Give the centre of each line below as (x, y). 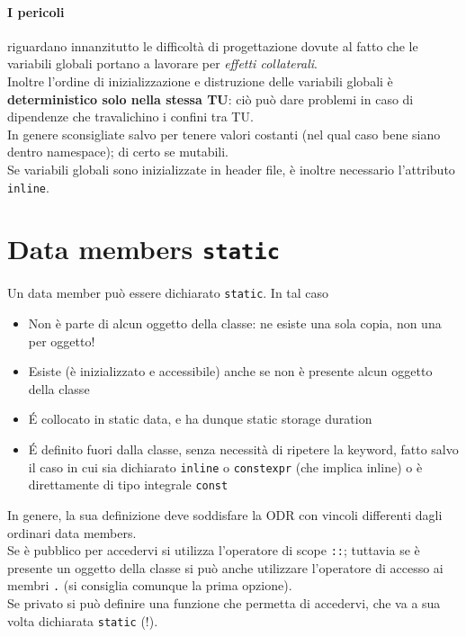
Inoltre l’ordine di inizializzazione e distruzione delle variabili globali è (200, 81)
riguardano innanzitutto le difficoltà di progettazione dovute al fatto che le (213, 45)
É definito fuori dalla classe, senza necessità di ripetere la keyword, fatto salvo (243, 449)
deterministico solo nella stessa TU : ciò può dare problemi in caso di (211, 99)
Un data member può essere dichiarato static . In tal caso (168, 293)
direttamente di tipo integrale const (128, 484)
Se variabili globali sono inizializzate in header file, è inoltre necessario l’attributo (231, 169)
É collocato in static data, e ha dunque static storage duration (200, 419)
